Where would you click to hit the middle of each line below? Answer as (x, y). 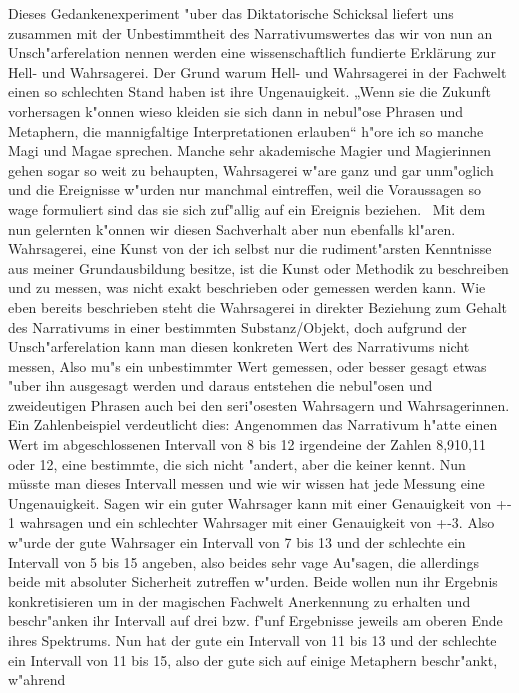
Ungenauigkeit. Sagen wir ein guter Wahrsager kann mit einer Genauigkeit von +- (260, 502)
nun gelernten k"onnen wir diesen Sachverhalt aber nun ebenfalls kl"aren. (232, 228)
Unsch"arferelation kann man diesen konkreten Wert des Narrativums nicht (239, 346)
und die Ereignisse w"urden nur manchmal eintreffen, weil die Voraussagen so (245, 189)
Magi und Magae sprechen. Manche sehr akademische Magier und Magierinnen (250, 150)
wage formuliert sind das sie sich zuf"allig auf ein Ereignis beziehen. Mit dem (247, 208)
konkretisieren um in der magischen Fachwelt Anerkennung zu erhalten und (239, 600)
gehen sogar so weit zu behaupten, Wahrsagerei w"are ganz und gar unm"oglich (251, 169)
